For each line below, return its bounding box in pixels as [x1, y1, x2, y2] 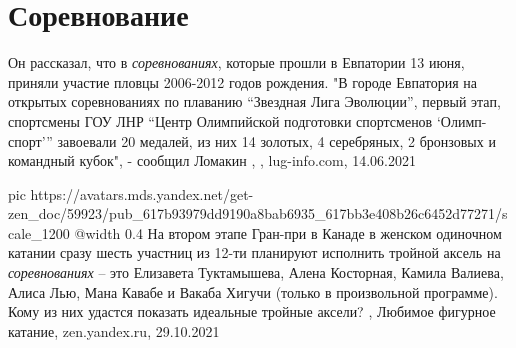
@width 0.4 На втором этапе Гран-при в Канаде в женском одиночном [74, 222, 502, 243]
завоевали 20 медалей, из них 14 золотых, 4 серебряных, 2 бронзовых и [57, 130, 496, 151]
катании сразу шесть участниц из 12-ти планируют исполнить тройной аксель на [8, 242, 501, 263]
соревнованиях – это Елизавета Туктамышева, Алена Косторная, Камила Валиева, [8, 262, 504, 283]
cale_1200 [8, 222, 70, 243]
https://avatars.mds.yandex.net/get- [30, 183, 254, 204]
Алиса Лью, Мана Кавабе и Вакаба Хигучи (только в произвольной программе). [8, 281, 498, 302]
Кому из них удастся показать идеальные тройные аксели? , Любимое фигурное [8, 301, 496, 322]
